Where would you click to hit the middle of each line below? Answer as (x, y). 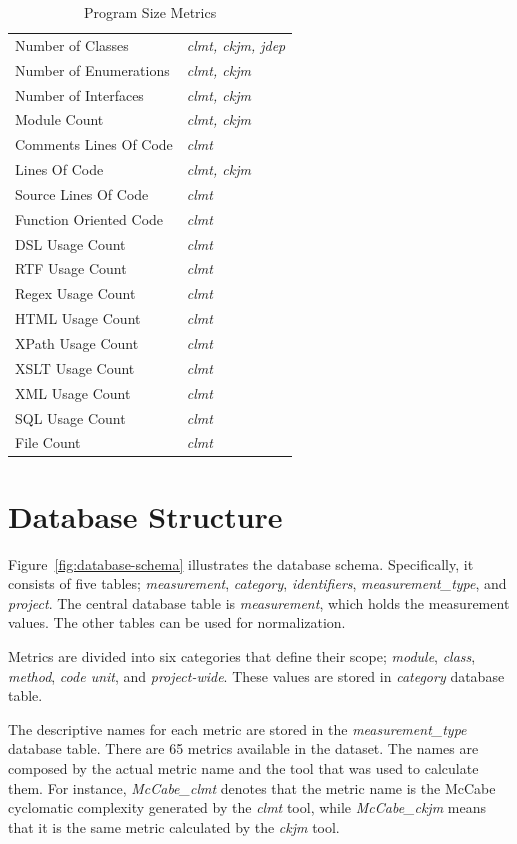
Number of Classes (72, 44)
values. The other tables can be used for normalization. (177, 622)
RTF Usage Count (71, 268)
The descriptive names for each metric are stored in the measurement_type (237, 728)
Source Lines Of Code (82, 193)
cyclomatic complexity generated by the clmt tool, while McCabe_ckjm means (247, 807)
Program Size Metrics (150, 12)
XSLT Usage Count (75, 367)
